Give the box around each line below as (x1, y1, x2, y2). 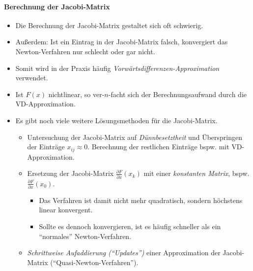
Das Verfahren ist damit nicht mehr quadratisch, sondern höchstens (39, 195, 243, 205)
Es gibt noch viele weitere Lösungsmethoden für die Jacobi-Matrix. (15, 115, 218, 125)
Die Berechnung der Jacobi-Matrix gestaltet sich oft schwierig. (15, 20, 203, 30)
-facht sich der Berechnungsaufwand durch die (108, 89, 247, 99)
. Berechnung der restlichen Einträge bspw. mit (87, 141, 229, 152)
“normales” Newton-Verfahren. (39, 231, 132, 241)
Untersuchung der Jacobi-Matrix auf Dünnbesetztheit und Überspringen (27, 132, 242, 142)
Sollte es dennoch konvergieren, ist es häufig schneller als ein (39, 221, 221, 231)
